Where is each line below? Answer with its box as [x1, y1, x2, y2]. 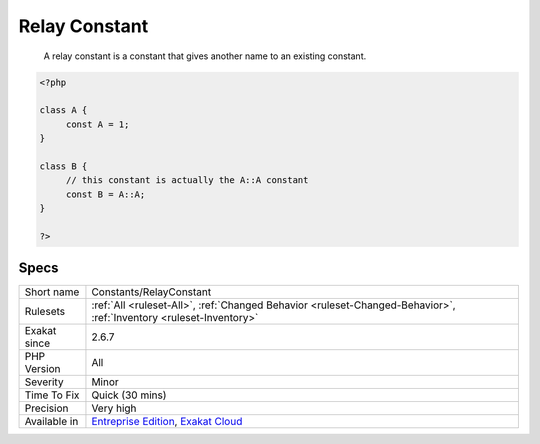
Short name [24, 285, 80, 299]
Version [24, 362, 61, 376]
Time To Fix [24, 388, 80, 402]
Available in [24, 415, 79, 429]
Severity [24, 375, 64, 389]
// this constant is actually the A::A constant [65, 175, 309, 186]
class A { [39, 105, 88, 116]
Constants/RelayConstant [91, 285, 212, 299]
